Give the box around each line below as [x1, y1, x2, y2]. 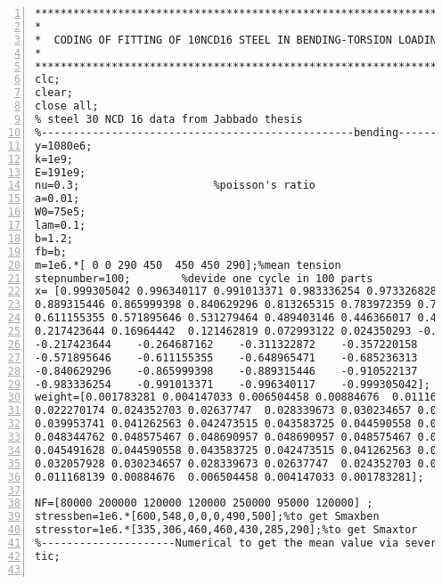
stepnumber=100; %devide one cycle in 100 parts [35, 272, 373, 285]
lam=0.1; [35, 219, 86, 231]
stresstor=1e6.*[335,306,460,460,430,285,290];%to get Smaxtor [35, 523, 418, 537]
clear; [35, 86, 73, 100]
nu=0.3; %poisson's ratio [35, 179, 315, 192]
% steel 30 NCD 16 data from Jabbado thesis [35, 113, 303, 126]
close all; [35, 100, 99, 113]
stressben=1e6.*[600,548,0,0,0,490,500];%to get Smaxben [35, 510, 380, 523]
